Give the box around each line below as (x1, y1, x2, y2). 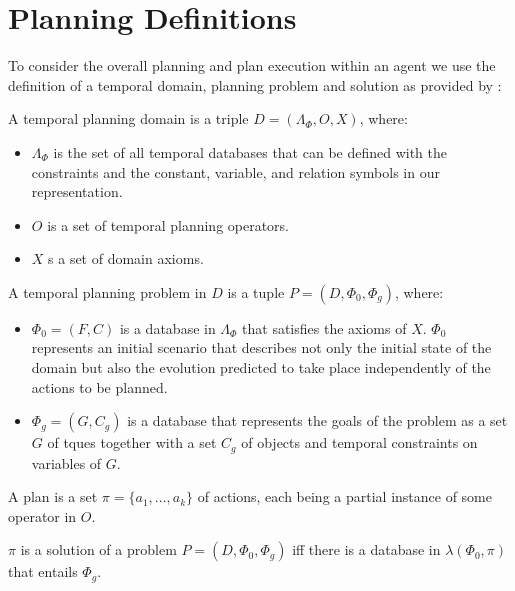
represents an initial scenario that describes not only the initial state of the (31, 337, 492, 358)
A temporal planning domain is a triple (8, 108, 249, 129)
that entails (8, 561, 78, 582)
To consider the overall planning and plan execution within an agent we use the (8, 55, 496, 76)
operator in (8, 505, 77, 526)
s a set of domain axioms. (48, 248, 204, 269)
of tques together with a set (47, 432, 217, 453)
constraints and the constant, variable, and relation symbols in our (31, 161, 440, 182)
